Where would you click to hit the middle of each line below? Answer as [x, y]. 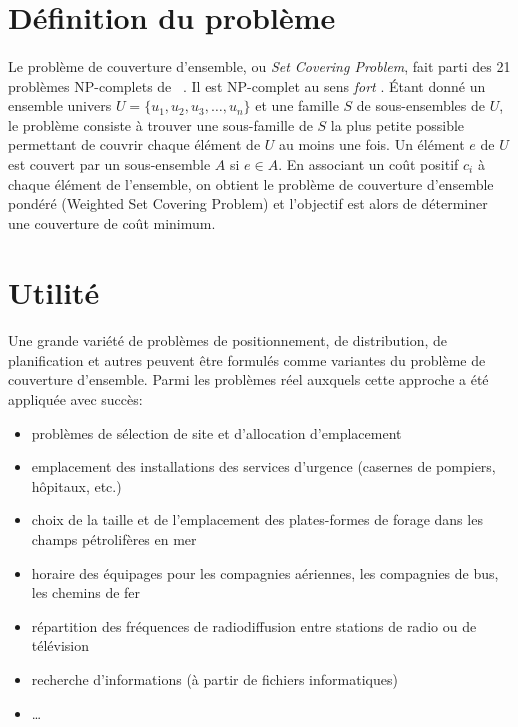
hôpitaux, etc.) [76, 485]
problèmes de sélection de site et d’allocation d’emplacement [216, 432]
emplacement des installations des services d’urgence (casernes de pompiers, [263, 466]
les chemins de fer [86, 592]
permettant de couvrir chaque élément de [134, 144]
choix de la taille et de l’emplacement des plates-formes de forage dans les [257, 519]
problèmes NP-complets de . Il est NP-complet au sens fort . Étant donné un [247, 85]
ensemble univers [60, 105]
